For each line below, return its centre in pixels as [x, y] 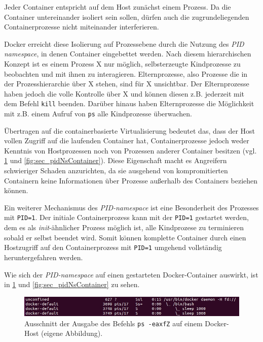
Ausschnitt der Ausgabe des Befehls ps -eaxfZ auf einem [114, 323]
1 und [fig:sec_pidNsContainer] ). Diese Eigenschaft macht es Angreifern [116, 160]
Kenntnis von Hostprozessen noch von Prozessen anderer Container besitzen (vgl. [130, 150]
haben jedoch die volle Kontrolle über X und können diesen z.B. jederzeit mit [124, 93]
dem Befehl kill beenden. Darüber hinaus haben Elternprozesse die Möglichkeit [129, 103]
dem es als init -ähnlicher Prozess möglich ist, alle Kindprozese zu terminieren [124, 227]
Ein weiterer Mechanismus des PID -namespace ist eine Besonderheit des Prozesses [131, 207]
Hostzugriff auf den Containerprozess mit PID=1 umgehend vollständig [113, 247]
